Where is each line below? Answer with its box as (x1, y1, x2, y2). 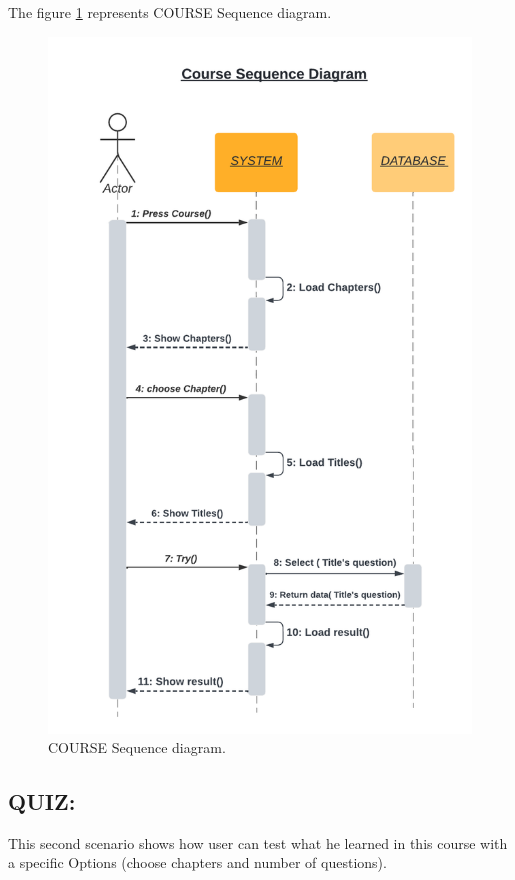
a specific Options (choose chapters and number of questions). (8, 852, 387, 873)
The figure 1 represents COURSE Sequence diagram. (8, 2, 332, 22)
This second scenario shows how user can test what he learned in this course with (8, 832, 508, 853)
